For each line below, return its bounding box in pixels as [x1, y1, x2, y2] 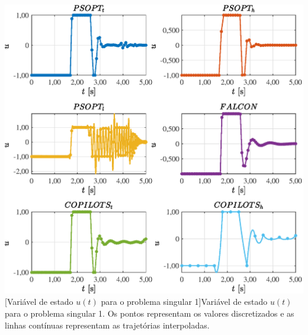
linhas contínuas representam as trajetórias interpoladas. [5, 318, 210, 331]
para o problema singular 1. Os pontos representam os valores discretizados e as [5, 307, 294, 319]
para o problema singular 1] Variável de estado [101, 295, 268, 308]
